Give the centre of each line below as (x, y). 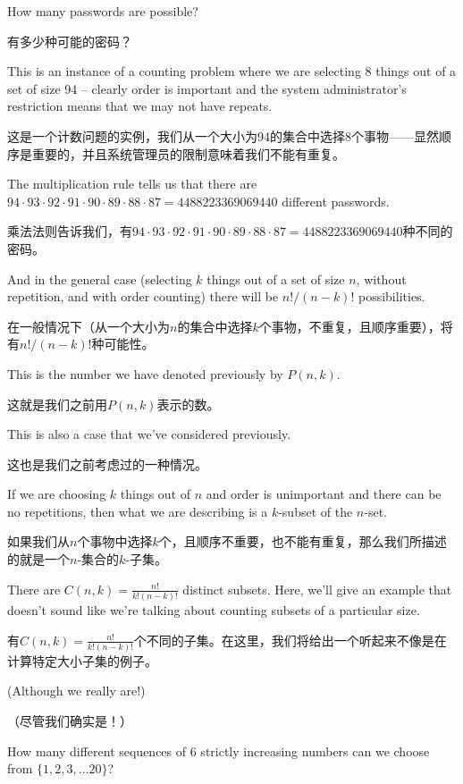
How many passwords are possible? (103, 11)
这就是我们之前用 (57, 404)
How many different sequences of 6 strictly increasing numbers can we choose (219, 750)
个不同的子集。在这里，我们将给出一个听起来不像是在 (290, 640)
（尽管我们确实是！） (70, 721)
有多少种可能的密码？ (70, 41)
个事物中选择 (115, 541)
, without (381, 278)
